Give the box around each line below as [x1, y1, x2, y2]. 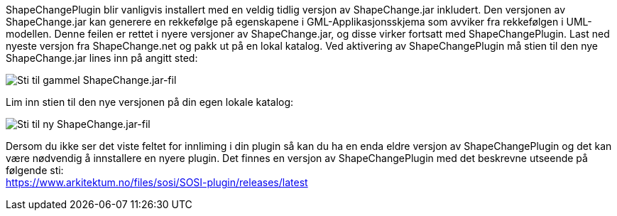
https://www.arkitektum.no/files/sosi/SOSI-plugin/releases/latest [6, 176, 308, 188]
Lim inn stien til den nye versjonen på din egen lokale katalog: [6, 96, 294, 108]
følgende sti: [6, 164, 64, 176]
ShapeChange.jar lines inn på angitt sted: [6, 52, 198, 64]
